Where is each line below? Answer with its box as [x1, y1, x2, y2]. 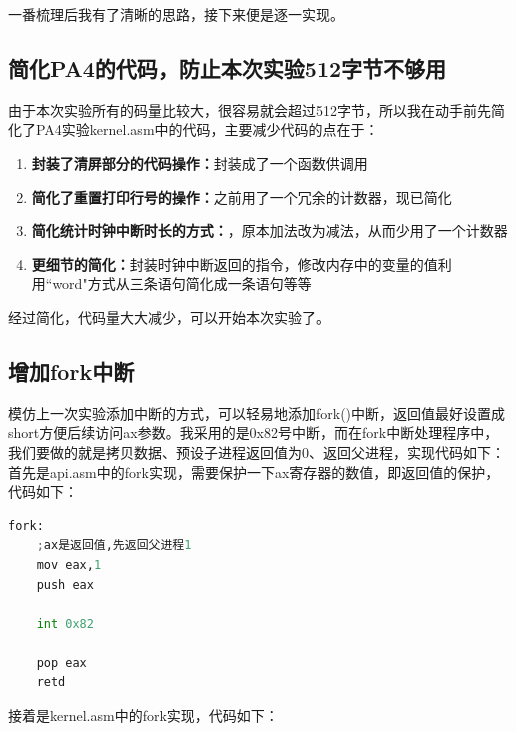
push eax [36, 577, 94, 592]
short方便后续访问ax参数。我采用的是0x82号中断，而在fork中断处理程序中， [8, 422, 499, 443]
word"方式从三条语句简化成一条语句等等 [52, 273, 312, 294]
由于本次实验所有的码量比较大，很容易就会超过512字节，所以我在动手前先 [8, 99, 491, 120]
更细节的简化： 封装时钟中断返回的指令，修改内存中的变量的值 [31, 253, 438, 274]
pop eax [36, 655, 87, 670]
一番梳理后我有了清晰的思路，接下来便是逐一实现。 [8, 4, 344, 24]
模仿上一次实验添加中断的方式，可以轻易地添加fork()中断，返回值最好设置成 [8, 402, 506, 423]
